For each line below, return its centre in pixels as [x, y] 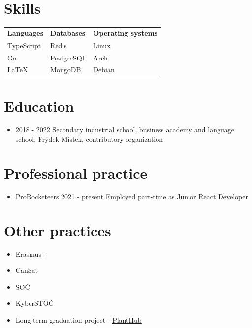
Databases [68, 33]
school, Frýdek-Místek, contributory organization [89, 139]
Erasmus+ [31, 253]
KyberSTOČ [34, 303]
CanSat [27, 270]
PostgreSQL [68, 57]
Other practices [58, 230]
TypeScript [24, 45]
